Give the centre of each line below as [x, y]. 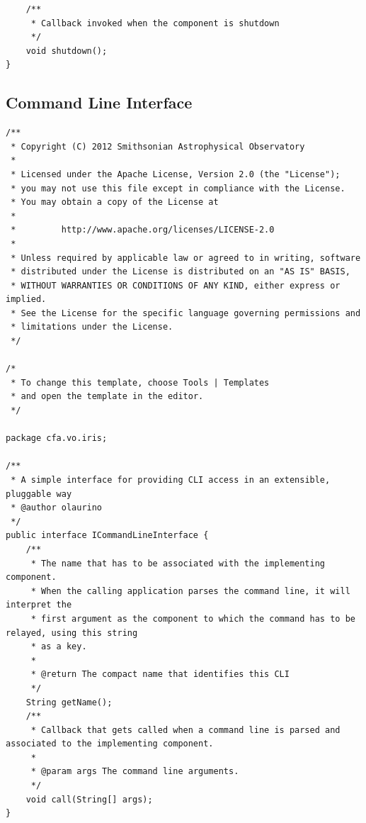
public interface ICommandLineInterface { [107, 536]
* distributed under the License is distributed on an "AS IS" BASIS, [181, 272]
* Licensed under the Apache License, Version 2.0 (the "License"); [176, 174]
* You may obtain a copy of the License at [115, 202]
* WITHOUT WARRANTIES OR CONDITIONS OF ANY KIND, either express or [176, 285]
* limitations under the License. [92, 327]
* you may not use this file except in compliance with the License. [178, 188]
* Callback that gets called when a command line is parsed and [185, 730]
